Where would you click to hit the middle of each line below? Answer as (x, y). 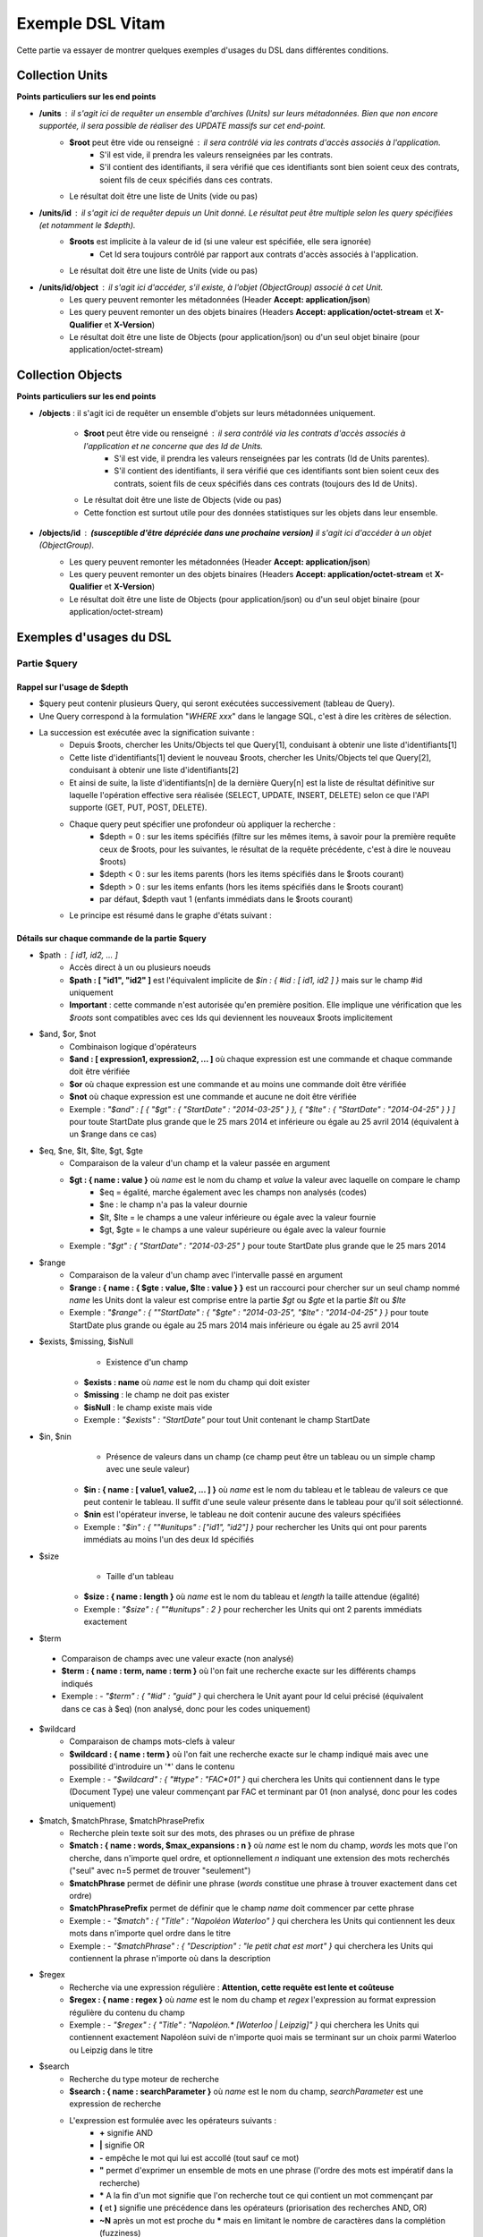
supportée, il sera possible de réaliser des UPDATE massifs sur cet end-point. (182, 126)
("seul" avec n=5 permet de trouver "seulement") (160, 1871)
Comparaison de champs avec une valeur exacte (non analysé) (178, 1659)
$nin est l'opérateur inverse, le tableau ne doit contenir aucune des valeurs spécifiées (242, 1514)
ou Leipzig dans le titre (111, 2050)
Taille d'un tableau (140, 1577)
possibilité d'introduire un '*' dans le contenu (152, 1766)
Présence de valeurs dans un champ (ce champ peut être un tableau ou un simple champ (271, 1456)
